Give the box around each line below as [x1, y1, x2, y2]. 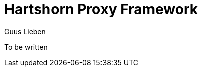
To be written [4, 42, 48, 51]
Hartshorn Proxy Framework [4, 1, 198, 18]
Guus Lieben [4, 27, 46, 36]
